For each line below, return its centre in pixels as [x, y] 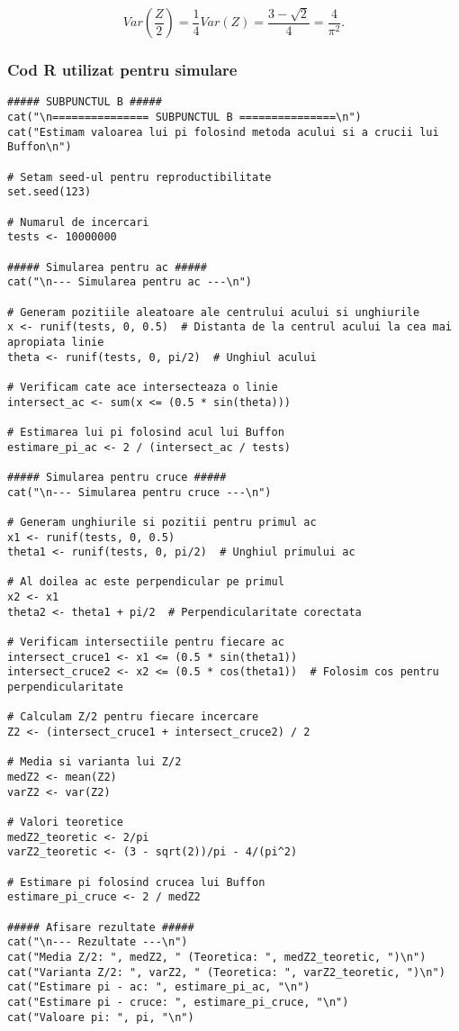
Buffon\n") [40, 147]
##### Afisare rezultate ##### [101, 927]
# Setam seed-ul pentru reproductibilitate [139, 177]
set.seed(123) [49, 192]
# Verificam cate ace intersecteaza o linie [143, 387]
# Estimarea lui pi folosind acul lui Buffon [146, 432]
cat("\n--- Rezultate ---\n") [98, 942]
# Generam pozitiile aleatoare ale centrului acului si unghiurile [214, 312]
